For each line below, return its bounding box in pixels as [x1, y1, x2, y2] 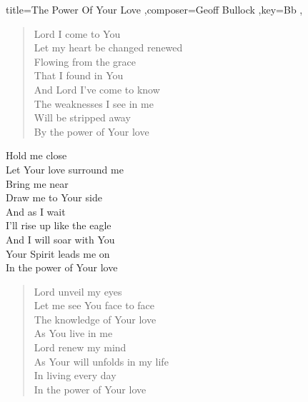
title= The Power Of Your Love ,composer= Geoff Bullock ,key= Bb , [6, 2, 303, 16]
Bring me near [6, 176, 69, 191]
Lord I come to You [34, 26, 121, 41]
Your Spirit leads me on [6, 246, 110, 261]
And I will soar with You [6, 231, 115, 246]
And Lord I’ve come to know [34, 81, 160, 96]
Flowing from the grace [34, 54, 136, 69]
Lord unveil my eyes [34, 283, 122, 298]
